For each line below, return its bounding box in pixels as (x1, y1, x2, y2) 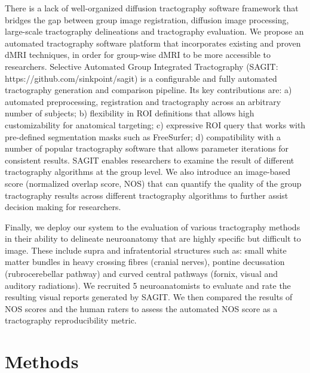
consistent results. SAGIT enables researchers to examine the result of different (5, 153, 294, 166)
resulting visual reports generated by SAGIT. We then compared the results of (5, 291, 293, 303)
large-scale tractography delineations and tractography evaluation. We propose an (5, 25, 304, 38)
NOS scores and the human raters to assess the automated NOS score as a (5, 302, 278, 315)
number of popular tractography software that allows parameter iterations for (5, 142, 289, 155)
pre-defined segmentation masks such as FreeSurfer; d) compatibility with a (5, 130, 281, 143)
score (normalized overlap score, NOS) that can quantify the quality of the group (5, 177, 302, 189)
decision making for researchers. (5, 201, 121, 213)
